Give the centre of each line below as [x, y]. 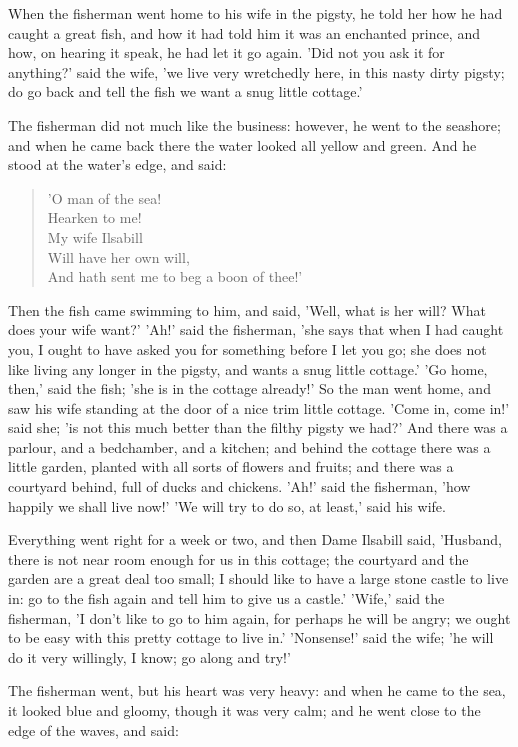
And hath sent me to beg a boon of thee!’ [175, 276]
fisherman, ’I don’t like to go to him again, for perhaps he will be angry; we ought [259, 617]
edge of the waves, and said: [93, 729]
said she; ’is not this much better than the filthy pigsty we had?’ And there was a [258, 427]
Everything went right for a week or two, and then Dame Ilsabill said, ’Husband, [255, 539]
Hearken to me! [94, 217]
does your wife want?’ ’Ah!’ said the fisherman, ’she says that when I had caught [256, 329]
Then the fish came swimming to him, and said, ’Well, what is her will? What [247, 309]
